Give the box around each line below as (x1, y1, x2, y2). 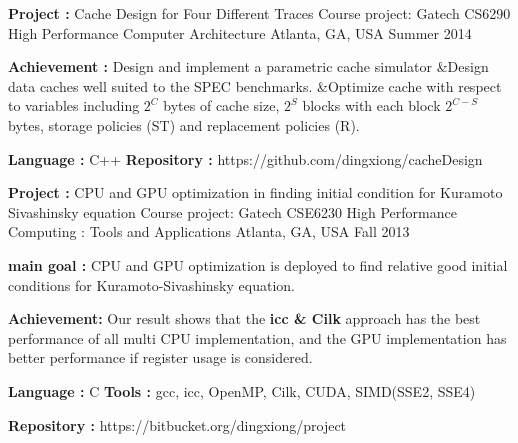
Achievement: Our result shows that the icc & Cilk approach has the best (8, 308, 481, 329)
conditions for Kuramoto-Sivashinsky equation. (8, 274, 295, 295)
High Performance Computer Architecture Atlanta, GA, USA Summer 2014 (8, 22, 472, 43)
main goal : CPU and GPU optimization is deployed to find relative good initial (8, 254, 508, 275)
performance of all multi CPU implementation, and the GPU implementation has (8, 327, 507, 348)
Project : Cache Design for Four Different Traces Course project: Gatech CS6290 (8, 3, 511, 23)
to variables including (8, 95, 140, 116)
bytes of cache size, (163, 95, 280, 116)
